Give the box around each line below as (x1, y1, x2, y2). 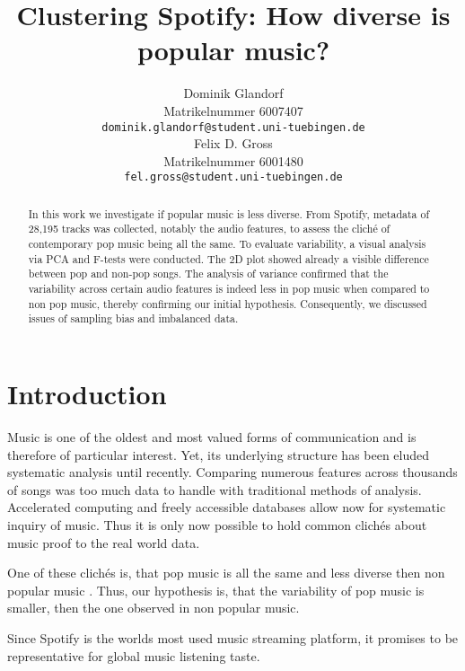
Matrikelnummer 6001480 (163, 151, 303, 170)
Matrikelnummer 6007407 (163, 101, 303, 119)
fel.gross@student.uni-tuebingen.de (124, 171, 343, 184)
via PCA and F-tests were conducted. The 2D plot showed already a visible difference (28, 251, 429, 266)
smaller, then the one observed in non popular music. (7, 598, 300, 617)
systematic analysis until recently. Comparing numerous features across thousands (7, 463, 458, 481)
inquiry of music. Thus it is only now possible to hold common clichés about (7, 515, 427, 534)
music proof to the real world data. (7, 533, 200, 552)
